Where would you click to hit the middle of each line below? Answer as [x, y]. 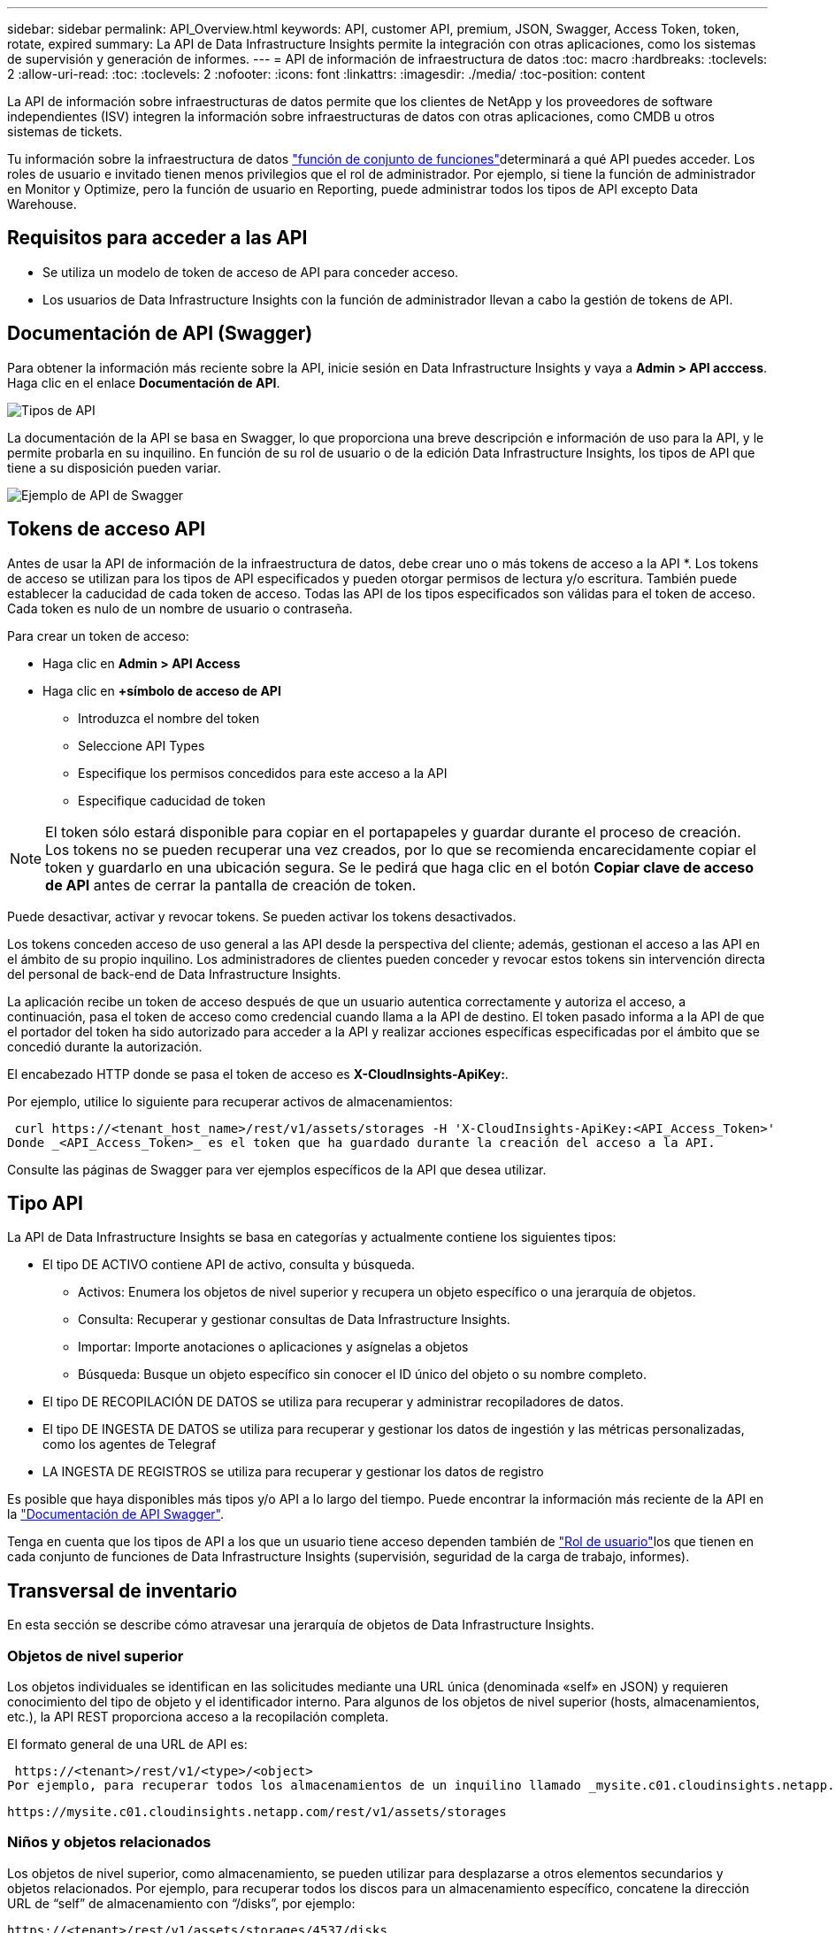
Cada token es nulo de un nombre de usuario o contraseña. [180, 608]
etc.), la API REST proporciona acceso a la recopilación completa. [198, 1716]
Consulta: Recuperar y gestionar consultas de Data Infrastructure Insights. [294, 1320]
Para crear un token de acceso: [98, 635]
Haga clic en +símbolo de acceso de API [162, 690]
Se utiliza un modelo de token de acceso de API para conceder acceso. [251, 272]
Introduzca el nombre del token [169, 718]
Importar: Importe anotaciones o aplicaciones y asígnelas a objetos [273, 1347]
